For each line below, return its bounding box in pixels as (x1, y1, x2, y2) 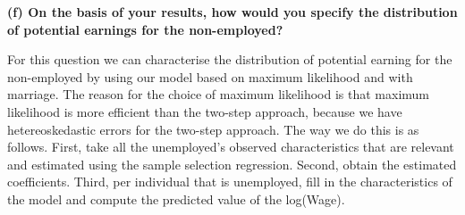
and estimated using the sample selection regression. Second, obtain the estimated (7, 154, 457, 173)
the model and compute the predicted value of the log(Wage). (7, 189, 345, 208)
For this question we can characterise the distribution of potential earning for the (7, 50, 452, 69)
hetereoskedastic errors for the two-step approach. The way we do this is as (7, 120, 419, 138)
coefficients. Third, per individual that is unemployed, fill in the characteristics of (7, 172, 452, 191)
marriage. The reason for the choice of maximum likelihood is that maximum (7, 85, 430, 103)
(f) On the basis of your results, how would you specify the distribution (7, 3, 458, 21)
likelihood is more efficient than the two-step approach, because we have (7, 102, 402, 120)
